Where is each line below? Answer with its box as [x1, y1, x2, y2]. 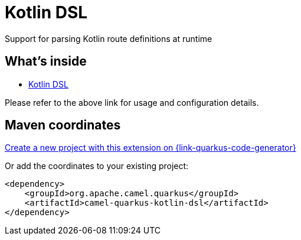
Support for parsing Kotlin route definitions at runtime [5, 33, 212, 44]
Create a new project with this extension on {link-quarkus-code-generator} [5, 142, 296, 153]
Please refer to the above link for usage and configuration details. [5, 97, 259, 108]
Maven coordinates [5, 118, 121, 133]
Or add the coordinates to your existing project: [5, 161, 189, 171]
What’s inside [5, 54, 87, 69]
